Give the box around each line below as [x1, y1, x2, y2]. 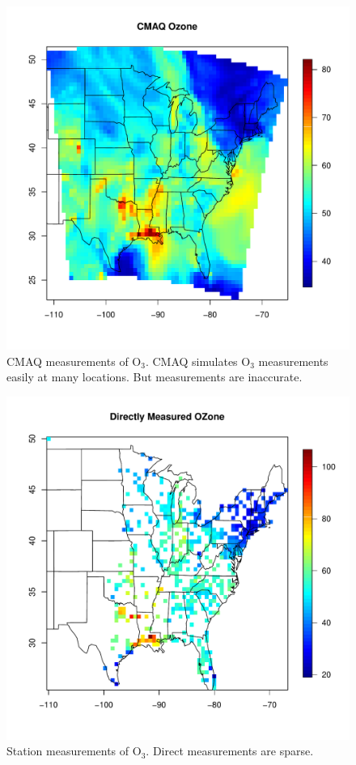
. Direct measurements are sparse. [146, 742, 314, 759]
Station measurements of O [6, 742, 142, 759]
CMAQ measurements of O [6, 352, 142, 369]
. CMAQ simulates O [145, 352, 251, 369]
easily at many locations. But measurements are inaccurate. [6, 368, 303, 385]
